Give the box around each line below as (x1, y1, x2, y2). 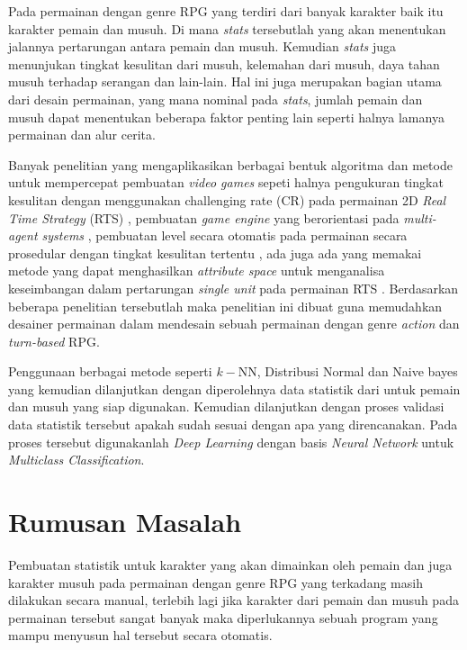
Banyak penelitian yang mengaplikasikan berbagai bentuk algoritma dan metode (8, 155, 453, 174)
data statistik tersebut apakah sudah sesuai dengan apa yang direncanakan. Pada (8, 415, 458, 434)
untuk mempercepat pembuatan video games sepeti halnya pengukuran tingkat (8, 173, 444, 192)
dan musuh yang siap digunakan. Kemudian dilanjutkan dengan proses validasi (8, 397, 445, 416)
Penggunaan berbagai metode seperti (8, 362, 212, 381)
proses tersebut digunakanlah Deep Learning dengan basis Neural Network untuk (8, 432, 454, 451)
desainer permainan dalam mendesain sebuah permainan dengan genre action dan (8, 314, 460, 333)
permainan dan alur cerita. (8, 125, 156, 144)
